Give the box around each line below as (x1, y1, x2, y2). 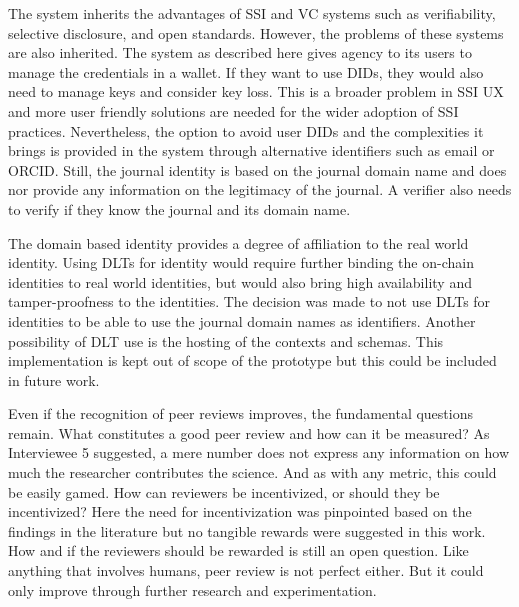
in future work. (8, 369, 100, 390)
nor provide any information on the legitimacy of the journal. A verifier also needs (8, 179, 512, 200)
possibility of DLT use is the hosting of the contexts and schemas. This (8, 330, 444, 351)
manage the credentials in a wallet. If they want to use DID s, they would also (8, 61, 484, 82)
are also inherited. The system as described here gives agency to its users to (8, 42, 472, 63)
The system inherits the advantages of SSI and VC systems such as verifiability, (8, 3, 496, 23)
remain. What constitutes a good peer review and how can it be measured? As (8, 422, 490, 443)
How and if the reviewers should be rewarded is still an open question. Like (8, 540, 469, 561)
